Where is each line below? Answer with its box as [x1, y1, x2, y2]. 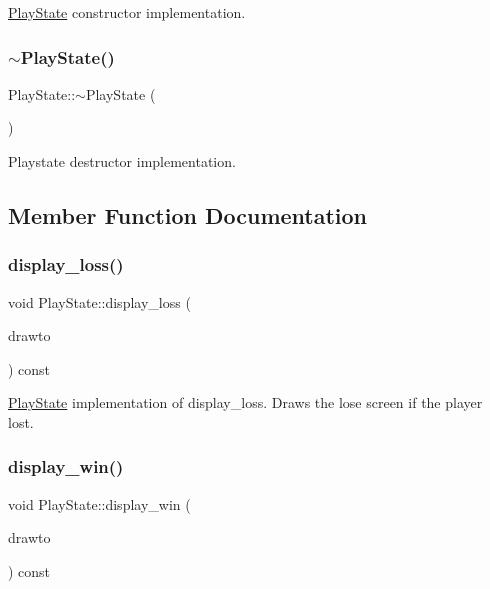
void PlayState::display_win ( [8, 493, 191, 514]
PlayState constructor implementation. [8, 2, 246, 22]
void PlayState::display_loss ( [8, 291, 191, 312]
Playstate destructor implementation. [8, 151, 236, 171]
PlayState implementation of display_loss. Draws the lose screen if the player [8, 392, 483, 413]
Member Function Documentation [8, 199, 368, 230]
